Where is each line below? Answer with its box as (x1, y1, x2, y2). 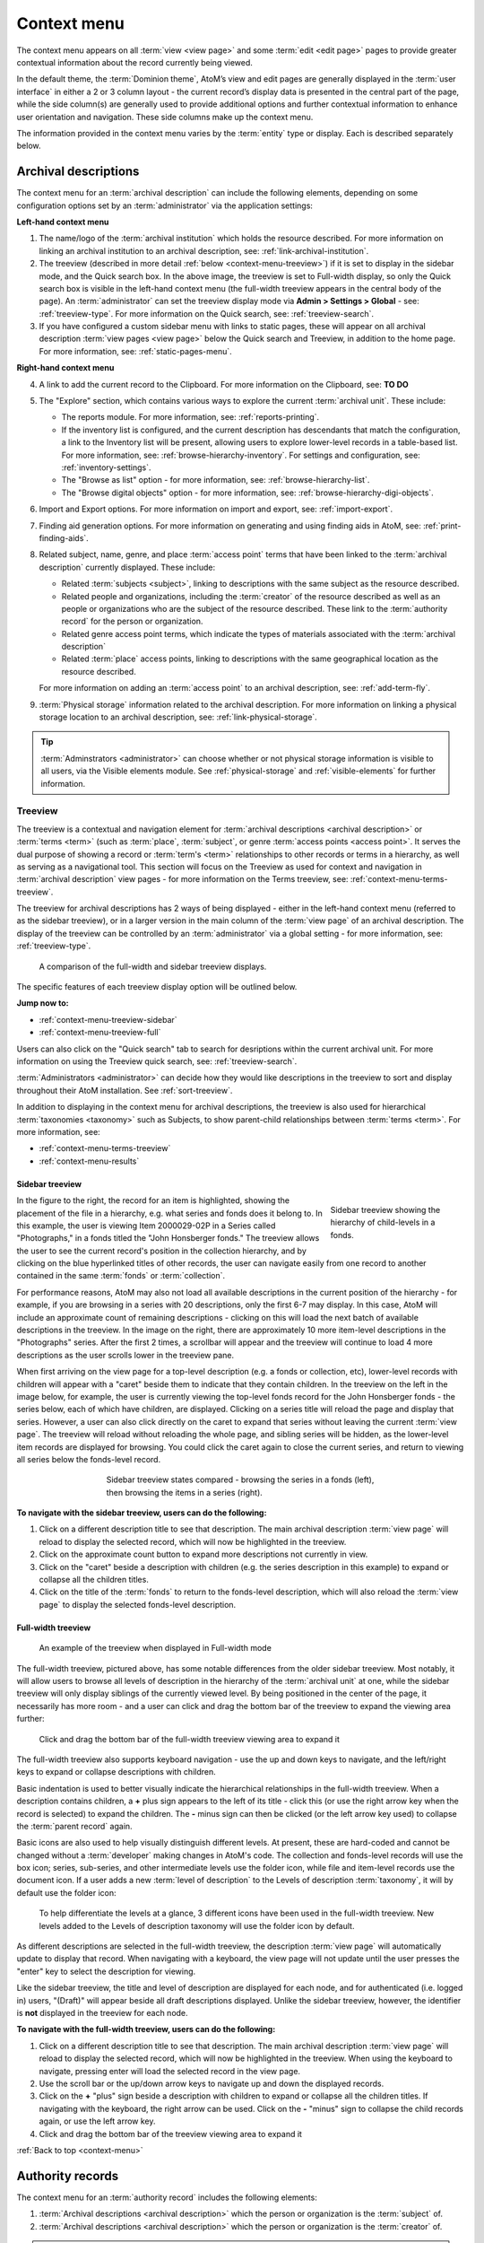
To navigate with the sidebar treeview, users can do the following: (16, 1507, 267, 1518)
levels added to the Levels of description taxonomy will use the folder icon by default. (39, 1920, 355, 1931)
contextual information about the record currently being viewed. (16, 57, 253, 67)
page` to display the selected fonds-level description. (39, 1599, 237, 1610)
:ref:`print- (422, 520, 462, 531)
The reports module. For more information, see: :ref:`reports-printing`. (61, 412, 320, 423)
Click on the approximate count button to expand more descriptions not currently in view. (39, 1549, 368, 1560)
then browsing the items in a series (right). (106, 1487, 264, 1497)
